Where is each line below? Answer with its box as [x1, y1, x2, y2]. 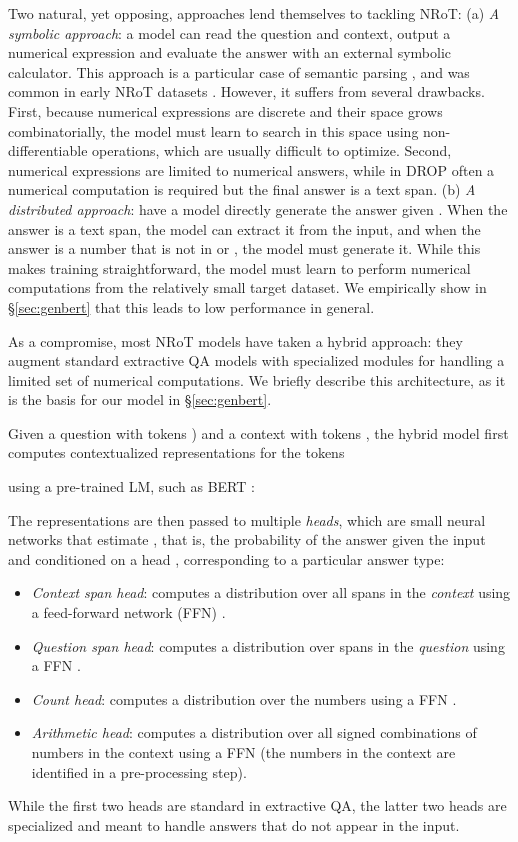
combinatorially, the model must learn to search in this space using [8, 120, 419, 141]
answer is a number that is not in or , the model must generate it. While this [8, 238, 481, 259]
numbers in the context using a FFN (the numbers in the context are [31, 742, 456, 762]
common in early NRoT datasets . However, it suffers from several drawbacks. [8, 81, 485, 102]
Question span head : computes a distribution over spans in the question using [31, 635, 505, 656]
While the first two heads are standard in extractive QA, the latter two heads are [8, 795, 507, 816]
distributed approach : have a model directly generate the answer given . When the [8, 198, 508, 219]
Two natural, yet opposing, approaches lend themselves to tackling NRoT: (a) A [8, 3, 500, 23]
